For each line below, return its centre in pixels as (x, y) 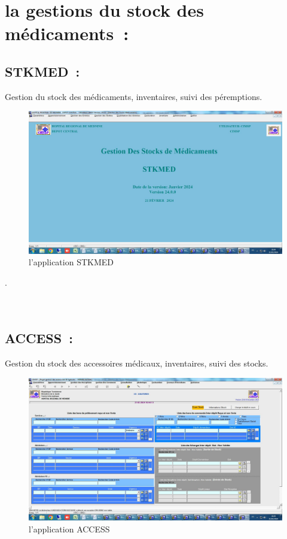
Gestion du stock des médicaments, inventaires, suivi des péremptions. (134, 96)
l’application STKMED (71, 262)
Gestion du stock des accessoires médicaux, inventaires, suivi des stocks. (137, 363)
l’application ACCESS (69, 529)
